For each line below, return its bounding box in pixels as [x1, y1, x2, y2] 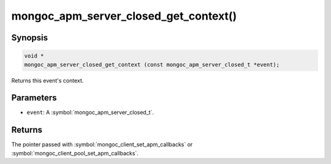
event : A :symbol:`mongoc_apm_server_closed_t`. [26, 109, 154, 116]
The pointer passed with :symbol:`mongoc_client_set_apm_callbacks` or [11, 141, 193, 148]
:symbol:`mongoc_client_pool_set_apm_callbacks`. [11, 149, 139, 157]
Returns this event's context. [11, 76, 84, 84]
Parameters [11, 92, 57, 103]
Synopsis [11, 32, 48, 43]
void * [24, 53, 44, 59]
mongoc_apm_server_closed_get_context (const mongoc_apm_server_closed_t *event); [24, 61, 280, 68]
